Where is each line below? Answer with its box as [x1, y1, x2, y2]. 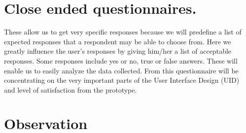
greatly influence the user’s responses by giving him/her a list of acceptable [4, 46, 232, 56]
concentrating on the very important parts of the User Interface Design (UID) [4, 75, 240, 85]
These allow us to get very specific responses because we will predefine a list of [4, 27, 242, 37]
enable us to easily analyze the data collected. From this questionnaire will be [4, 65, 239, 75]
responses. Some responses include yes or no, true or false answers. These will [4, 55, 238, 66]
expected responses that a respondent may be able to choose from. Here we [4, 36, 231, 46]
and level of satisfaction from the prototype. [4, 84, 137, 95]
